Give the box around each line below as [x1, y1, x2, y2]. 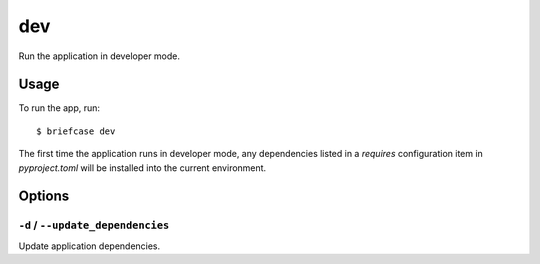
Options [18, 188, 70, 205]
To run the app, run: [18, 102, 100, 114]
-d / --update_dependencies [18, 218, 170, 232]
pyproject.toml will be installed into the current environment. [18, 161, 267, 174]
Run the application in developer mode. [18, 50, 180, 62]
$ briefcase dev [36, 125, 116, 137]
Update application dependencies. [18, 240, 161, 252]
